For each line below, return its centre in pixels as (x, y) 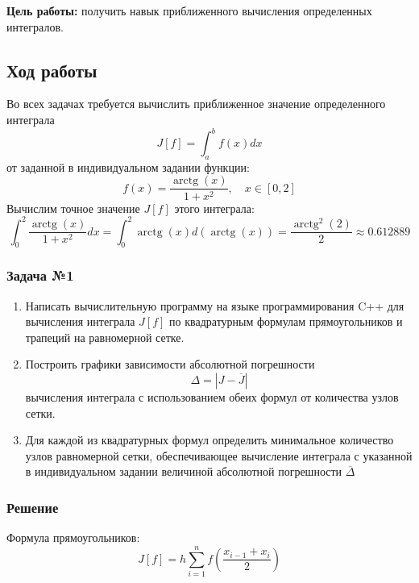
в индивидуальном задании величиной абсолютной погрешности (184, 471)
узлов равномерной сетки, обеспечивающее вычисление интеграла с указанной (219, 455)
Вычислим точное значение (73, 208)
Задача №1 (40, 275)
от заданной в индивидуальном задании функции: (128, 167)
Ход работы (52, 70)
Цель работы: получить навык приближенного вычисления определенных (189, 10)
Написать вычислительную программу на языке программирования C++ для (215, 305)
